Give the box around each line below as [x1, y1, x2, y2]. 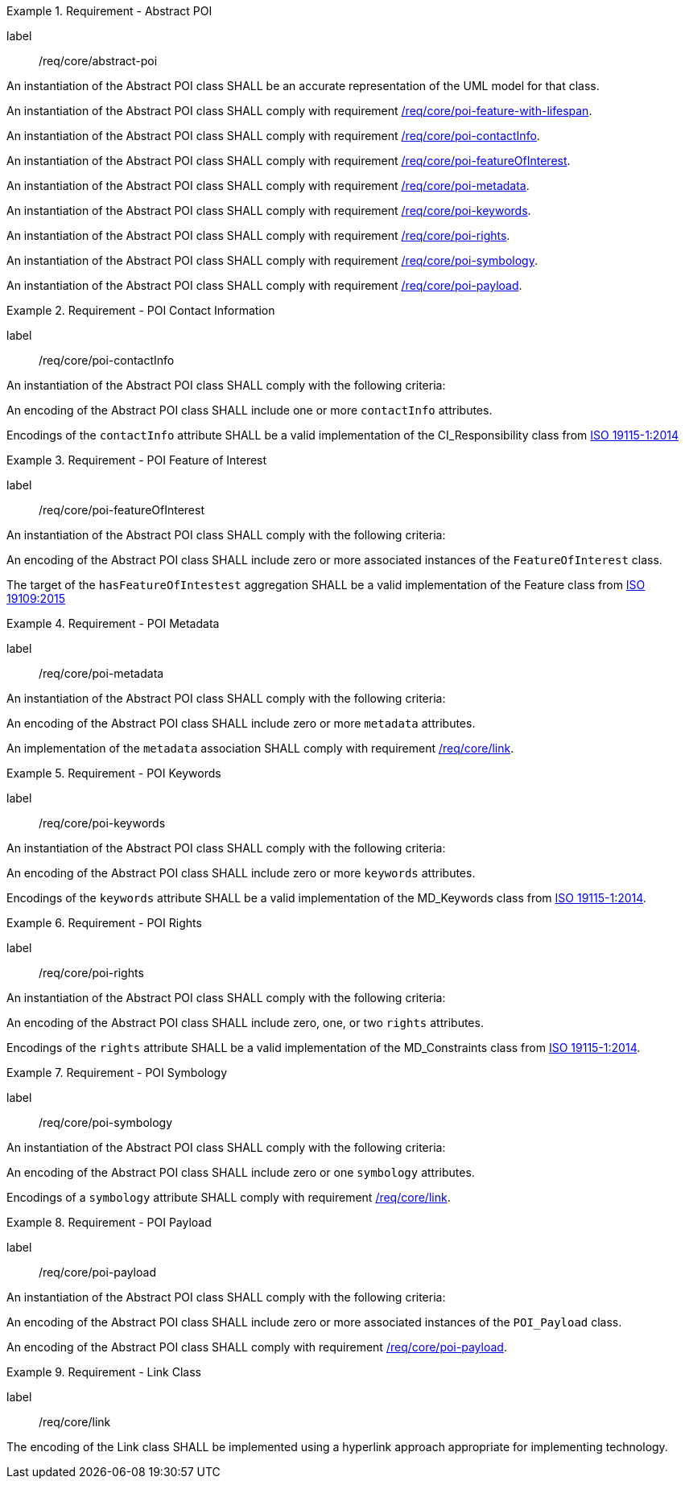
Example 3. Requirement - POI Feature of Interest [6, 453, 267, 467]
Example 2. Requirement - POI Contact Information [6, 303, 275, 317]
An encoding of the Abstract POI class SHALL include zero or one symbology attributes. [6, 1165, 475, 1179]
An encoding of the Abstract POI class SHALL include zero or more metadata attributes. [6, 716, 476, 730]
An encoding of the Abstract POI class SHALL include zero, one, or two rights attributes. [6, 1016, 484, 1029]
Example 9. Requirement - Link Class [6, 1365, 201, 1379]
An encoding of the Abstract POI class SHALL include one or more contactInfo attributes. [6, 403, 493, 417]
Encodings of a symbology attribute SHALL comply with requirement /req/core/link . [6, 1190, 451, 1204]
